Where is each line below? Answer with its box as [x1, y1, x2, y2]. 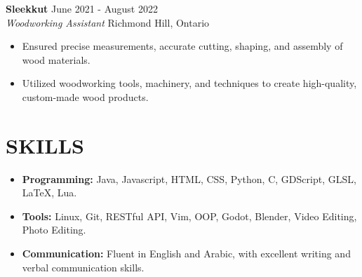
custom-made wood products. [22, 89, 149, 104]
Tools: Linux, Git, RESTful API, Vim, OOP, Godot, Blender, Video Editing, [22, 208, 357, 223]
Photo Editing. [22, 222, 86, 237]
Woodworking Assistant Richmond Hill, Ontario [6, 15, 210, 29]
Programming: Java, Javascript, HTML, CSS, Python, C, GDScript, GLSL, [22, 171, 356, 186]
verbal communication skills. [22, 259, 145, 274]
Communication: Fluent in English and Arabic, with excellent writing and [22, 246, 351, 261]
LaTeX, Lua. [22, 185, 77, 200]
